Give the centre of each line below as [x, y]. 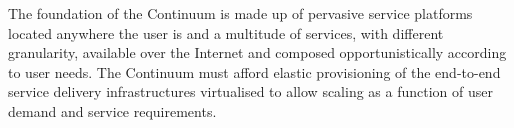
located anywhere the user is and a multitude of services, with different [226, 32]
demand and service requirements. [112, 110]
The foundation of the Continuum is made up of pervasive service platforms [240, 13]
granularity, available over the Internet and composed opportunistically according [257, 52]
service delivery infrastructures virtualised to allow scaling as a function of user [250, 91]
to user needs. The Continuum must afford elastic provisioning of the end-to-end [254, 71]
